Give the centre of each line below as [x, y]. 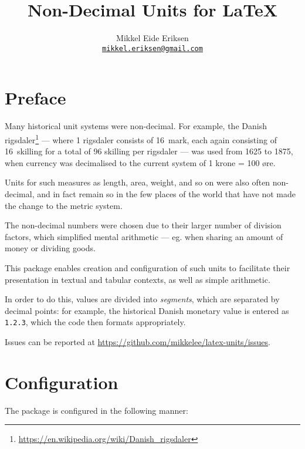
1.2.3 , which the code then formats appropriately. [95, 322]
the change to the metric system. [64, 205]
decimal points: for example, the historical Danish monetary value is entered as [147, 310]
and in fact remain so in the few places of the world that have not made [167, 193]
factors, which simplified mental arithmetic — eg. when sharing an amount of [144, 236]
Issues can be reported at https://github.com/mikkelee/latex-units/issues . [138, 341]
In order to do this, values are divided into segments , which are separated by [142, 299]
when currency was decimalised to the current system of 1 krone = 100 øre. [140, 162]
